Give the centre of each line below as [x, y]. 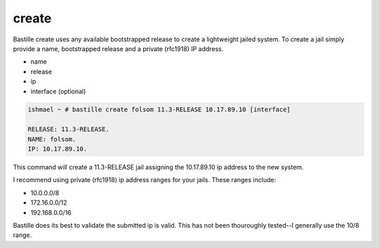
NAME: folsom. [52, 139]
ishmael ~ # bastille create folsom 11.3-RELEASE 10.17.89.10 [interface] [159, 110]
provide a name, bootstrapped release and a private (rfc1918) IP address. [118, 48]
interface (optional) [58, 91]
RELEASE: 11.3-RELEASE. [69, 129]
